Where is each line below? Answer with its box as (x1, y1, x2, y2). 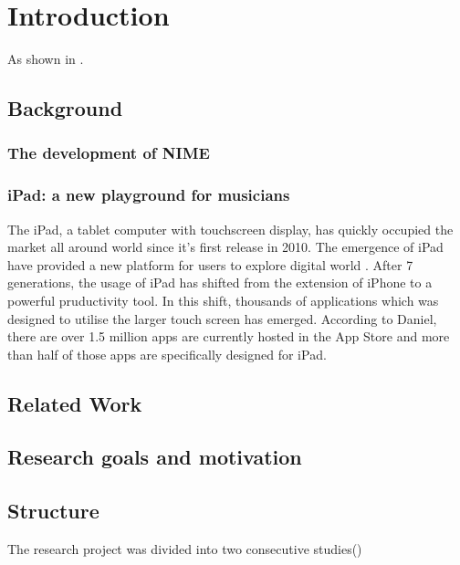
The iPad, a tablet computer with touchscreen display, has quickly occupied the (7, 219, 454, 238)
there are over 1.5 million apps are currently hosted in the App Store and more (7, 327, 450, 346)
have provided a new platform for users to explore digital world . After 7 (7, 255, 413, 274)
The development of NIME (7, 141, 210, 164)
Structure (7, 497, 99, 525)
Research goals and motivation (7, 443, 302, 471)
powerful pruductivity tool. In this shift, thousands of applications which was (7, 290, 439, 309)
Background (7, 94, 123, 122)
